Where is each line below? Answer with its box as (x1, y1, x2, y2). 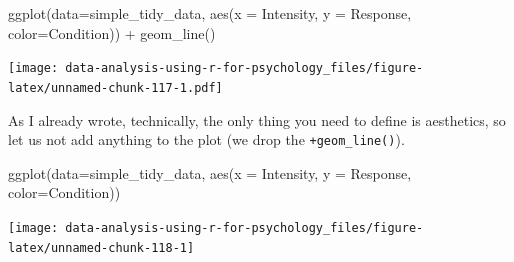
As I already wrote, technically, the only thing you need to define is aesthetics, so (8, 109, 506, 130)
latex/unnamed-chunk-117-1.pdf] (8, 80, 223, 95)
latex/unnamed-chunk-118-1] (8, 240, 195, 255)
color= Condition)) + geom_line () (8, 22, 216, 43)
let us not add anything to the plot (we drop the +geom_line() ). (8, 129, 405, 150)
